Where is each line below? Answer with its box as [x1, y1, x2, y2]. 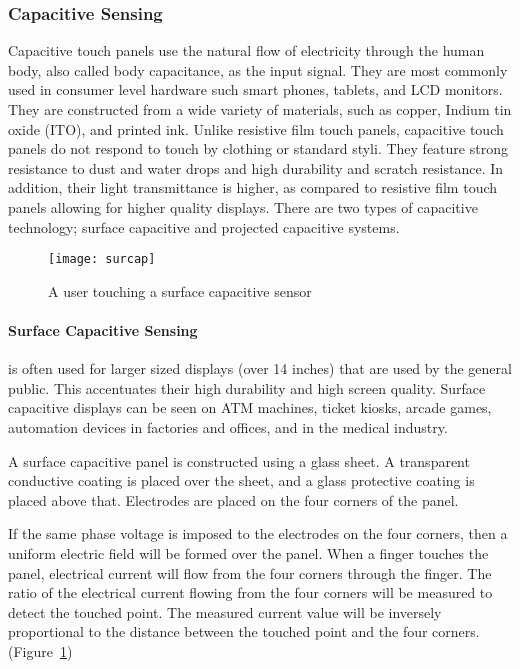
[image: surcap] [48, 252, 156, 267]
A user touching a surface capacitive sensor [48, 280, 312, 301]
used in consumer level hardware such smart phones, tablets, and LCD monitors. [8, 79, 503, 100]
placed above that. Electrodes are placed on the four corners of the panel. [8, 489, 459, 510]
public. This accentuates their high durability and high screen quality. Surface [8, 377, 486, 398]
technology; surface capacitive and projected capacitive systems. [8, 216, 400, 237]
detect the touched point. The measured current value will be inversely [8, 601, 442, 622]
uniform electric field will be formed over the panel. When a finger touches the [8, 542, 489, 563]
